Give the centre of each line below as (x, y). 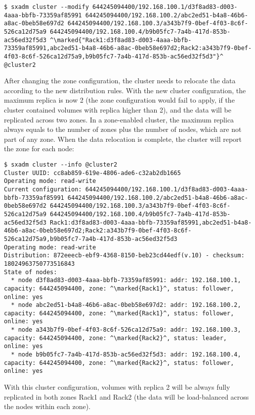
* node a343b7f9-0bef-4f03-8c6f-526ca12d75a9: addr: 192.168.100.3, (126, 330)
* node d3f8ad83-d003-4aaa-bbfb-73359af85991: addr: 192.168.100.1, (126, 280)
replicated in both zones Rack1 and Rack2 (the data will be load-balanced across (127, 396)
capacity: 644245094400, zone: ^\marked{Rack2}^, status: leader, (116, 338)
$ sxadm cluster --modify (46, 7)
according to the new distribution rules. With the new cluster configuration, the (125, 90)
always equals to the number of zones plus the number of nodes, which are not (123, 129)
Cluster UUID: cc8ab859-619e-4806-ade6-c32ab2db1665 (92, 173)
